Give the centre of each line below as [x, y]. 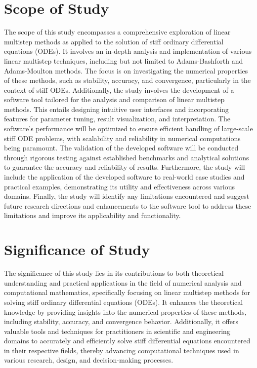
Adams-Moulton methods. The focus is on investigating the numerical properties [126, 70]
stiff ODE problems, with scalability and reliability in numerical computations [122, 138]
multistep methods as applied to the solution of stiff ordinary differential [114, 41]
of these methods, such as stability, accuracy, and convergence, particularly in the [128, 80]
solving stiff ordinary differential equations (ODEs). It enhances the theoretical [124, 302]
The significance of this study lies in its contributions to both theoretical [114, 273]
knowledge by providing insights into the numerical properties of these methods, [125, 312]
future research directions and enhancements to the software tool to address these [128, 205]
